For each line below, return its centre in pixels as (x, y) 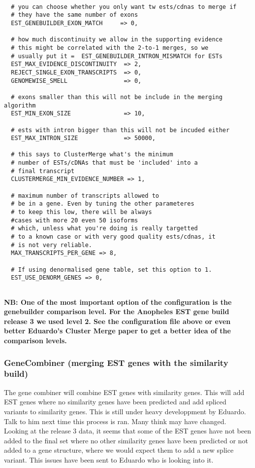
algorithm (20, 105)
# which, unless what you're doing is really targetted (104, 229)
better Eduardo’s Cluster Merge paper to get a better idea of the (117, 331)
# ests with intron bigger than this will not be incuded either (120, 130)
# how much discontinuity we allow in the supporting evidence (117, 40)
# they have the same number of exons (75, 15)
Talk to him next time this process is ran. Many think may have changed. (115, 421)
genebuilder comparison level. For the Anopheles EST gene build (117, 311)
